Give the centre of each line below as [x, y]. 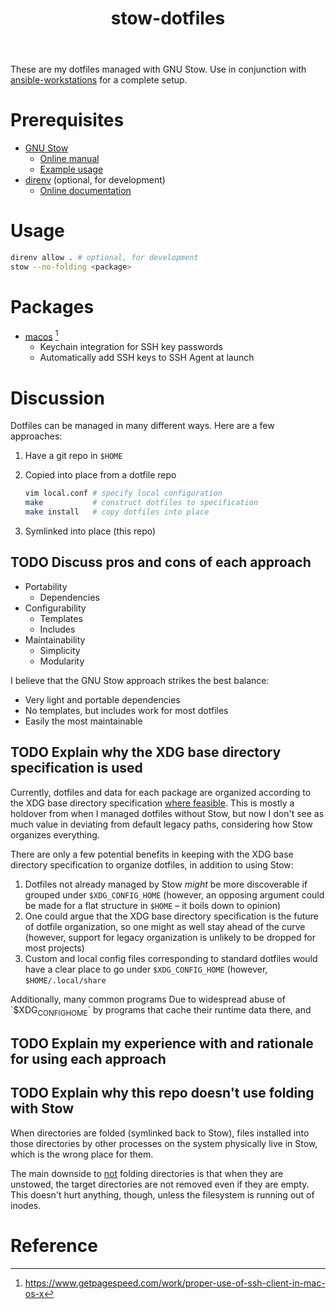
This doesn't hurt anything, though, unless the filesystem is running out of [162, 1194]
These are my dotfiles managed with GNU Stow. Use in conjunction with [158, 69]
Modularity [62, 661]
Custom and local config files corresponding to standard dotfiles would [171, 958]
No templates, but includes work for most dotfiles [126, 710]
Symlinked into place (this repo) [90, 531]
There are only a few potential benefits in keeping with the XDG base [152, 854]
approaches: [36, 436]
